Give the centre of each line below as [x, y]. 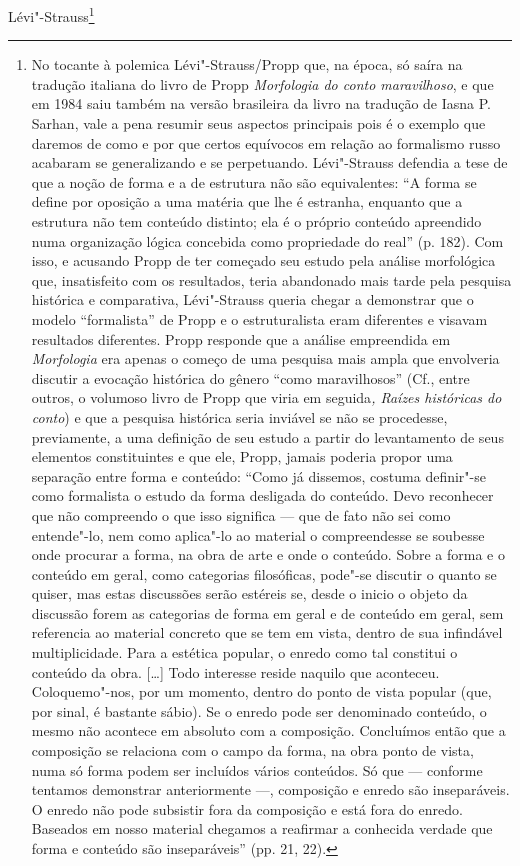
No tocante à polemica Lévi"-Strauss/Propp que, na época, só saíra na [247, 64]
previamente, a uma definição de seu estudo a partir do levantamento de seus [267, 436]
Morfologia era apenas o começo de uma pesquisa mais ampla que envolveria [265, 358]
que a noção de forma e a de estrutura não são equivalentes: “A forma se [254, 181]
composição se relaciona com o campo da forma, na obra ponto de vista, [252, 750]
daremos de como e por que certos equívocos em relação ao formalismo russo [266, 142]
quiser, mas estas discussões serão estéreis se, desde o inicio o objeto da [249, 593]
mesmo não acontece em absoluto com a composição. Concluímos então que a [268, 730]
